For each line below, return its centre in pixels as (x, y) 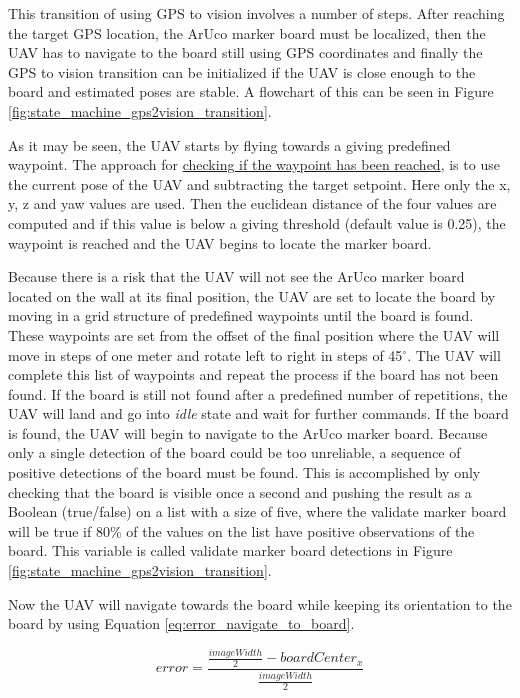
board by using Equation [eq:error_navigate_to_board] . (181, 623)
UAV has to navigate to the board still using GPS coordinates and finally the (245, 52)
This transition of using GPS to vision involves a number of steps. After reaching (256, 13)
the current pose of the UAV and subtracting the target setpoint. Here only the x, (259, 183)
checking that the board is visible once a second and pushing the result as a (240, 491)
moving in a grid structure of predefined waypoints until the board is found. (241, 315)
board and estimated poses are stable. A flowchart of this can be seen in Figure (251, 91)
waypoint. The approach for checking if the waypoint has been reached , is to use (254, 164)
